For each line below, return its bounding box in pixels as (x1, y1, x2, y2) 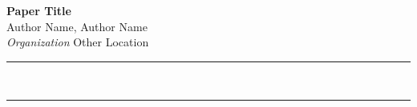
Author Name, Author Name (6, 18, 148, 34)
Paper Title (6, 2, 71, 18)
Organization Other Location (6, 34, 149, 50)
